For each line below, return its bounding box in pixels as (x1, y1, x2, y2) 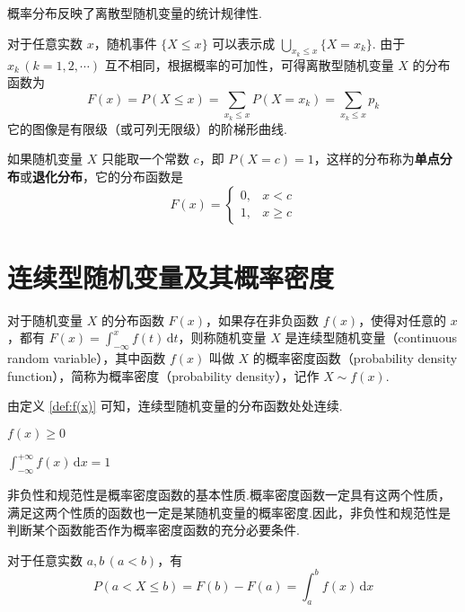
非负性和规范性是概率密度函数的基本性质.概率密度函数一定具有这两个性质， (7, 485, 451, 504)
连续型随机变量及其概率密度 (7, 258, 335, 295)
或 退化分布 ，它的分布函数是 (20, 166, 183, 185)
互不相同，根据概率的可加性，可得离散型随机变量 (104, 55, 394, 74)
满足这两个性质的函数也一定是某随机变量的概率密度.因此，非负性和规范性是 (7, 502, 451, 521)
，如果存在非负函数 (206, 310, 320, 329)
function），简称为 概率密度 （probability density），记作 (7, 366, 320, 385)
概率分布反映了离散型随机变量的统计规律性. (7, 4, 262, 22)
